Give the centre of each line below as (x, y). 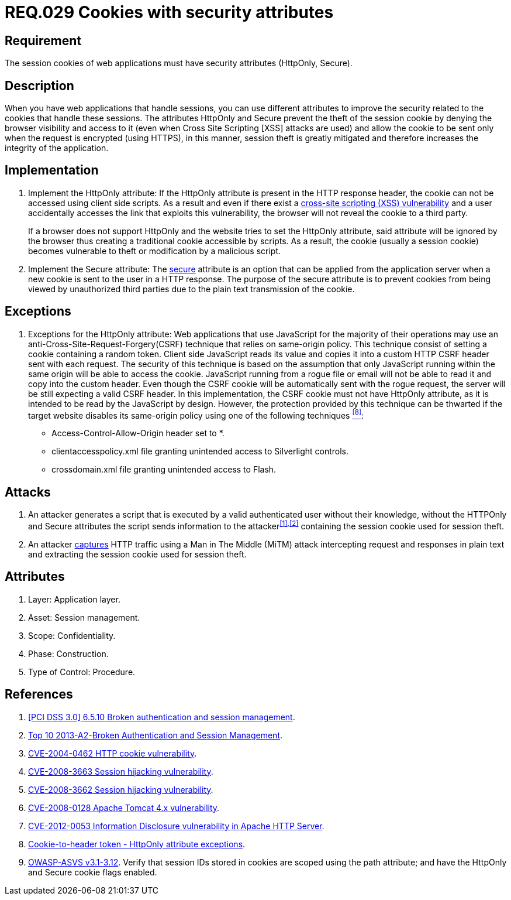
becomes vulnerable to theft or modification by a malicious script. (154, 251)
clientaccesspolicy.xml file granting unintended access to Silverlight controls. (200, 451)
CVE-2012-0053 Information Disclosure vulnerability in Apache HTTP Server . (176, 826)
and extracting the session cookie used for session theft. (137, 554)
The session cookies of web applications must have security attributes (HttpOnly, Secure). (179, 63)
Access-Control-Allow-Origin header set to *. (138, 433)
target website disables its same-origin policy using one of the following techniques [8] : (196, 414)
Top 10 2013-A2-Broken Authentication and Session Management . (156, 735)
